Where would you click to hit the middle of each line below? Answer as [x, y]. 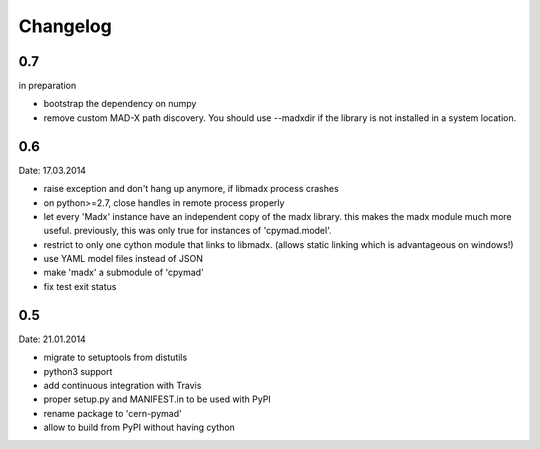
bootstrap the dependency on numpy [120, 104]
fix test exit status [80, 286]
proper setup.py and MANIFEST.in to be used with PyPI [157, 399]
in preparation [47, 86]
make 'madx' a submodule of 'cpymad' [123, 272]
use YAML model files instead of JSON [123, 259]
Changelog [65, 26]
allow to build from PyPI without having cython [139, 427]
